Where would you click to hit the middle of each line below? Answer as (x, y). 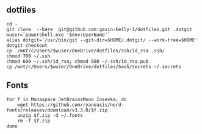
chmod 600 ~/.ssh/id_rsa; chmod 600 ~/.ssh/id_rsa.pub (78, 61)
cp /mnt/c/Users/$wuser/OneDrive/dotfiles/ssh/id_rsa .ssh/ (86, 51)
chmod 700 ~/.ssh (28, 56)
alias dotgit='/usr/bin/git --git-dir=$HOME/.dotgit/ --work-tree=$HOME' (102, 40)
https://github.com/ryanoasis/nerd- (77, 105)
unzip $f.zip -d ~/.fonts (50, 115)
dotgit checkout (27, 45)
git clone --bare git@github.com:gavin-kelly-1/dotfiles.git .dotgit (99, 29)
